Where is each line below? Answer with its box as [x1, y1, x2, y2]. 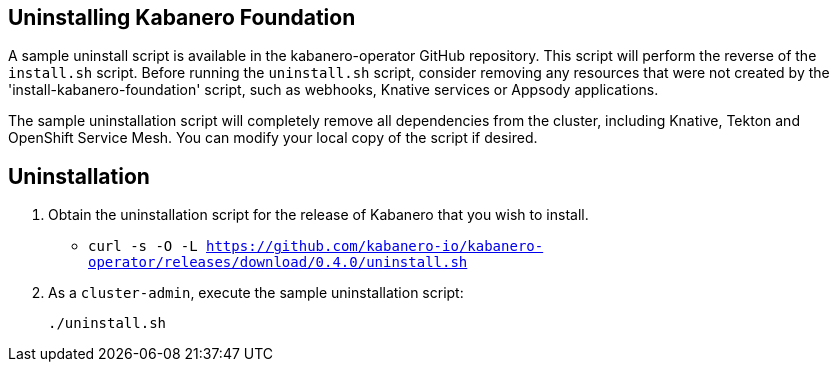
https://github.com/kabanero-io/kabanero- [206, 238, 544, 255]
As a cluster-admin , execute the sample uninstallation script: [48, 284, 464, 302]
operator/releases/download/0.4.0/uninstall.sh [88, 254, 468, 271]
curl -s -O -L [88, 238, 198, 255]
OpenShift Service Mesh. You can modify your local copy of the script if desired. [8, 129, 538, 147]
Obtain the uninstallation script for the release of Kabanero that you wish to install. [48, 206, 589, 224]
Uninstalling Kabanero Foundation [8, 5, 356, 30]
